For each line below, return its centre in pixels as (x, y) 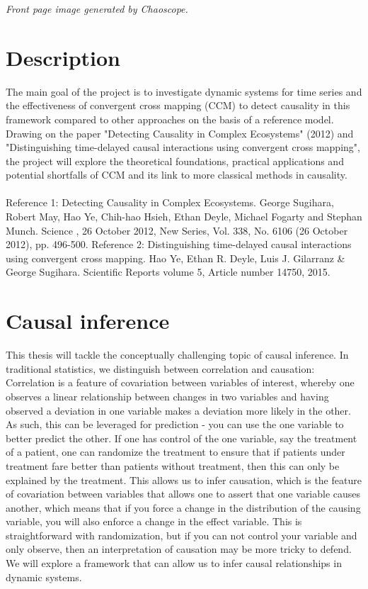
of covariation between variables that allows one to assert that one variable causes (183, 494)
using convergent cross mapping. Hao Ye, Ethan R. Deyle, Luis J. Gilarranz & (176, 258)
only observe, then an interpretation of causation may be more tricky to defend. (179, 549)
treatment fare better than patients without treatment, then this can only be (173, 465)
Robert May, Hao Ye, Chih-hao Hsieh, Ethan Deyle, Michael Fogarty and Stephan (184, 217)
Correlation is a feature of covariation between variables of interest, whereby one (180, 382)
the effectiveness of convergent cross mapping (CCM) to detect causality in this (178, 105)
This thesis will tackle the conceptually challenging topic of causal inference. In (177, 355)
